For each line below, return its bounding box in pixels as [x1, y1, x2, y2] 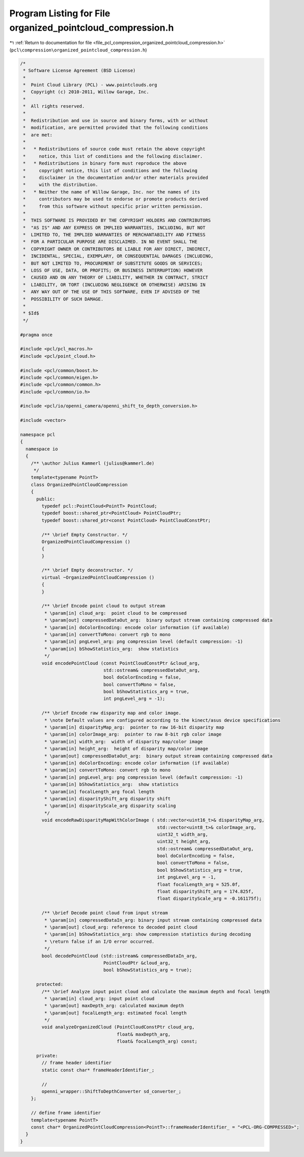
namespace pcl [20, 432, 56, 438]
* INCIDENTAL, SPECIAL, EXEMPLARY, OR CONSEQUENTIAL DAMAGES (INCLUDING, [23, 253, 214, 259]
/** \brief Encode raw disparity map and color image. [41, 710, 182, 716]
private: [36, 1053, 58, 1059]
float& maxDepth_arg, [117, 1031, 171, 1037]
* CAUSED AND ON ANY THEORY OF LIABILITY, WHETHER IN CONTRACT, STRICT [23, 274, 208, 281]
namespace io [25, 446, 58, 451]
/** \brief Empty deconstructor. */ [41, 567, 133, 573]
